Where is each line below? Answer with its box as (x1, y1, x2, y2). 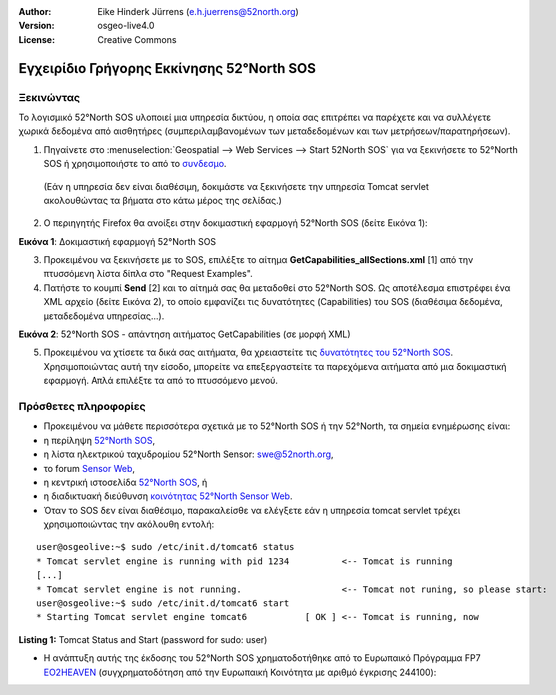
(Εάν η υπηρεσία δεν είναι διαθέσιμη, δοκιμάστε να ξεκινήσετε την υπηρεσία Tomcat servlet (43, 180, 429, 192)
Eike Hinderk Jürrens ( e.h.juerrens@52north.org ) (97, 6, 299, 17)
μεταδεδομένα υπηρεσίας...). (43, 310, 165, 322)
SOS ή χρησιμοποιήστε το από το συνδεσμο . (43, 158, 227, 170)
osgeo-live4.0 (97, 20, 155, 32)
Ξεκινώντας (18, 90, 80, 104)
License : (18, 33, 55, 45)
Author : (18, 6, 52, 17)
